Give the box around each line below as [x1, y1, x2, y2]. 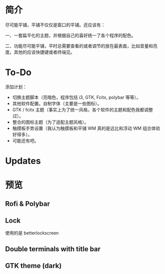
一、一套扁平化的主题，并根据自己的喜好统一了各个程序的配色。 [5, 32, 136, 38]
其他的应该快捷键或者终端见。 [13, 49, 75, 55]
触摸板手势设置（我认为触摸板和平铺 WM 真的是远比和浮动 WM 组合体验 [12, 125, 161, 131]
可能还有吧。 [12, 137, 39, 144]
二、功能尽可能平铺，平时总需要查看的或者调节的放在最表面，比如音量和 [5, 43, 153, 49]
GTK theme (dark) [5, 262, 62, 270]
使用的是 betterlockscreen [5, 230, 59, 236]
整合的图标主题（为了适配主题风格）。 [12, 119, 89, 125]
